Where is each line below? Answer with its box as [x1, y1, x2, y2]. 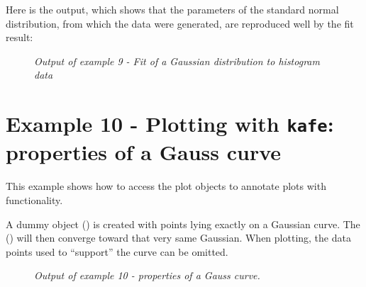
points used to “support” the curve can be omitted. [6, 244, 228, 259]
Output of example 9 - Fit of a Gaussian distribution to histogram [34, 53, 320, 68]
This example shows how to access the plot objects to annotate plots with [6, 179, 326, 193]
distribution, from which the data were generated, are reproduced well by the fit [6, 16, 354, 30]
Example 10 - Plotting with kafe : [6, 109, 334, 138]
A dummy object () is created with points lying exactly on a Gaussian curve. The [6, 216, 360, 231]
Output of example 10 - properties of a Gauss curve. [34, 268, 260, 283]
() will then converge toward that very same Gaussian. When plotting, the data [6, 230, 351, 245]
